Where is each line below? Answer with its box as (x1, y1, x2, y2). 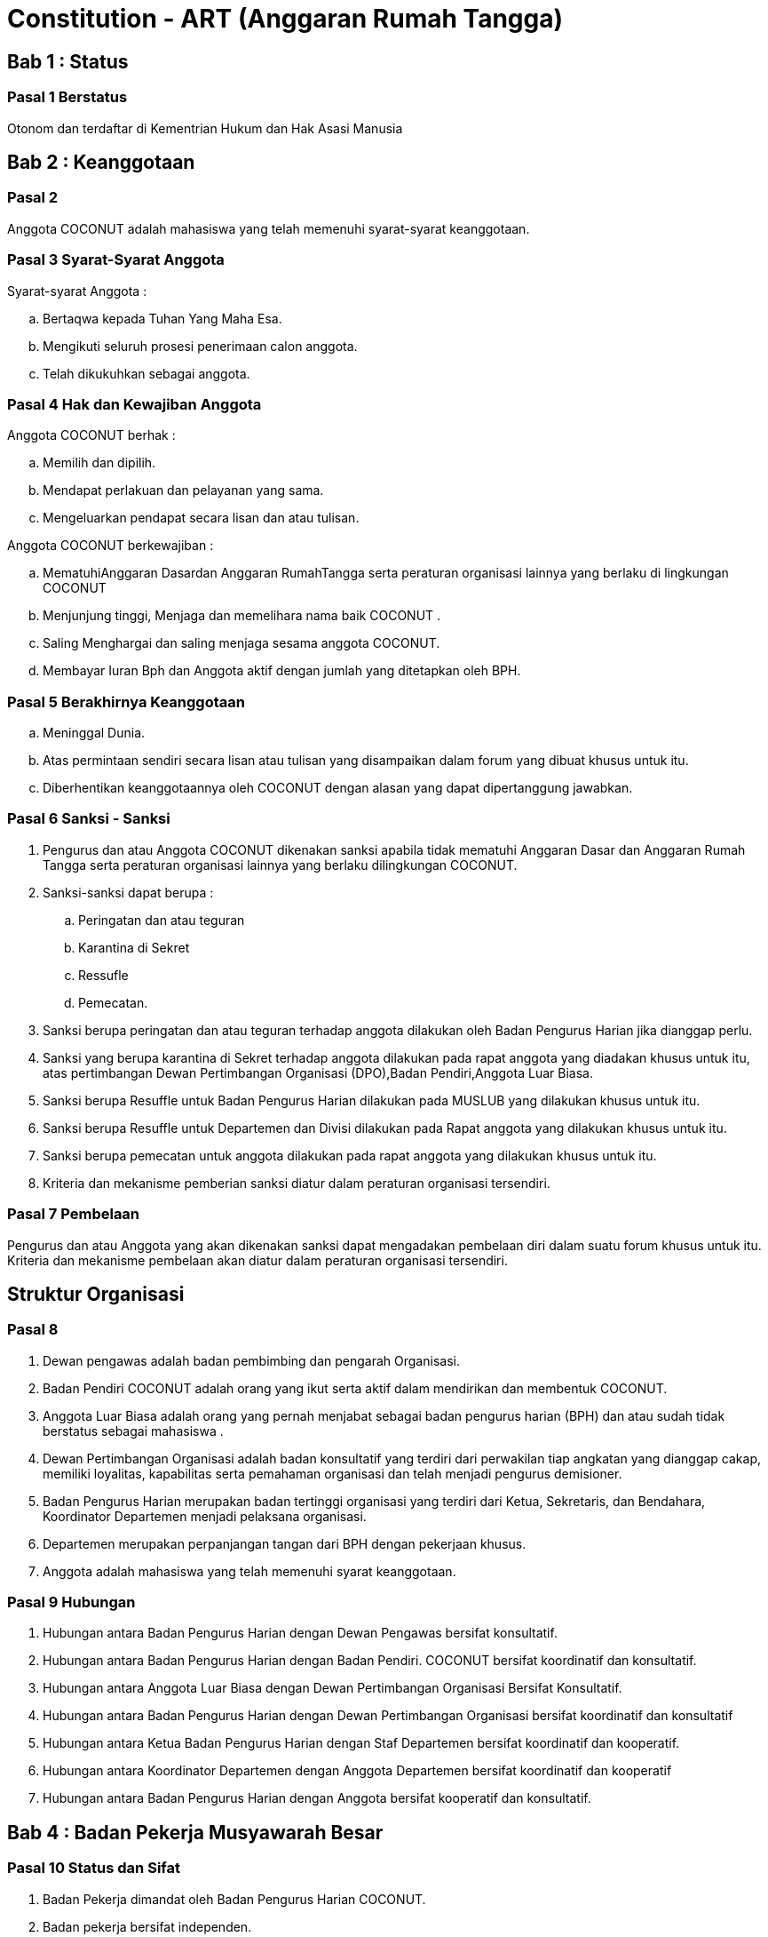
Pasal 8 (7, 1320, 59, 1339)
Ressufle (78, 967, 129, 983)
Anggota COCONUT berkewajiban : (7, 538, 214, 554)
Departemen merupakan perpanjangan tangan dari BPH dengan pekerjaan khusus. (43, 1535, 527, 1551)
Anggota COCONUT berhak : (7, 427, 176, 443)
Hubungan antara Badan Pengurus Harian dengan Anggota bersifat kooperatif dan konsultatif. (43, 1790, 591, 1806)
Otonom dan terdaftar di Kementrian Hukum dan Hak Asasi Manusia (7, 120, 403, 136)
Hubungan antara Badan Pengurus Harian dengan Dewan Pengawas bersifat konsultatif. (43, 1625, 558, 1641)
